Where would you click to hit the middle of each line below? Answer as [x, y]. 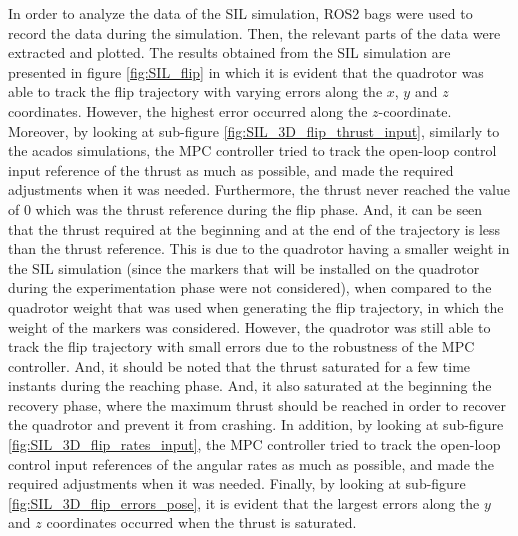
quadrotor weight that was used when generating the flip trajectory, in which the [256, 306]
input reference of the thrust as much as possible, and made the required [231, 169]
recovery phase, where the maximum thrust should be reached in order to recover [257, 404]
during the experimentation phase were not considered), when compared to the [250, 287]
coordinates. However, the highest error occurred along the [188, 110]
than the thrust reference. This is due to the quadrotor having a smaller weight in [259, 248]
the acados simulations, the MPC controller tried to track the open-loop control [252, 150]
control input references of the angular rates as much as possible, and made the [251, 463]
